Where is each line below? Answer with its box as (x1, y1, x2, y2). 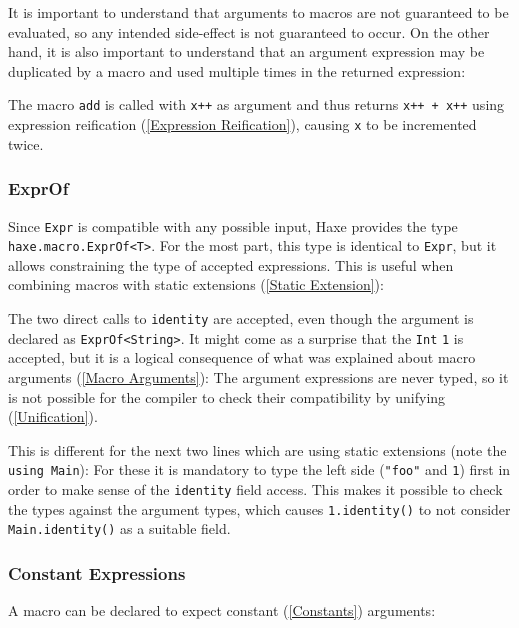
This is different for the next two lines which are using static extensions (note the (8, 439, 507, 460)
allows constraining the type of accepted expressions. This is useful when (8, 254, 454, 275)
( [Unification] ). (8, 406, 98, 427)
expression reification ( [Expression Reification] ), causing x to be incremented (8, 114, 477, 135)
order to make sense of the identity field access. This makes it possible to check (8, 478, 503, 499)
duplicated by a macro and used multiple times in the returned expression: (8, 60, 466, 81)
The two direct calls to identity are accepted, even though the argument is (8, 308, 474, 328)
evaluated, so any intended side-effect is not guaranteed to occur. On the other (8, 21, 490, 42)
